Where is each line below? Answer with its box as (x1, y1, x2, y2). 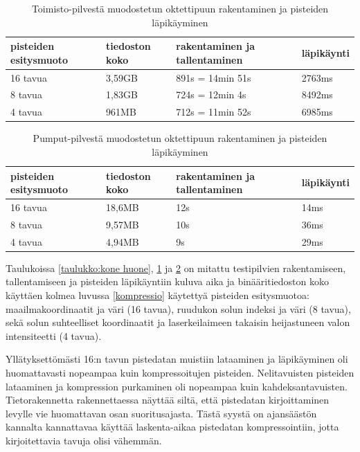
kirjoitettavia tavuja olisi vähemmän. (6, 433, 162, 447)
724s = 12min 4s (176, 87, 246, 102)
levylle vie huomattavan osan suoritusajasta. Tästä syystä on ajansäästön (6, 406, 317, 420)
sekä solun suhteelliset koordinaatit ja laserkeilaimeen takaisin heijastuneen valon (6, 315, 350, 329)
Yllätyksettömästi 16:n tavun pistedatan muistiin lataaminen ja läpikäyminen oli (6, 352, 348, 366)
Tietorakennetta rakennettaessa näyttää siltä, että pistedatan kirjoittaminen (6, 392, 330, 407)
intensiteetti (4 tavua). (6, 328, 102, 343)
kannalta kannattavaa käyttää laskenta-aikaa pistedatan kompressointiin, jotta (6, 419, 339, 434)
